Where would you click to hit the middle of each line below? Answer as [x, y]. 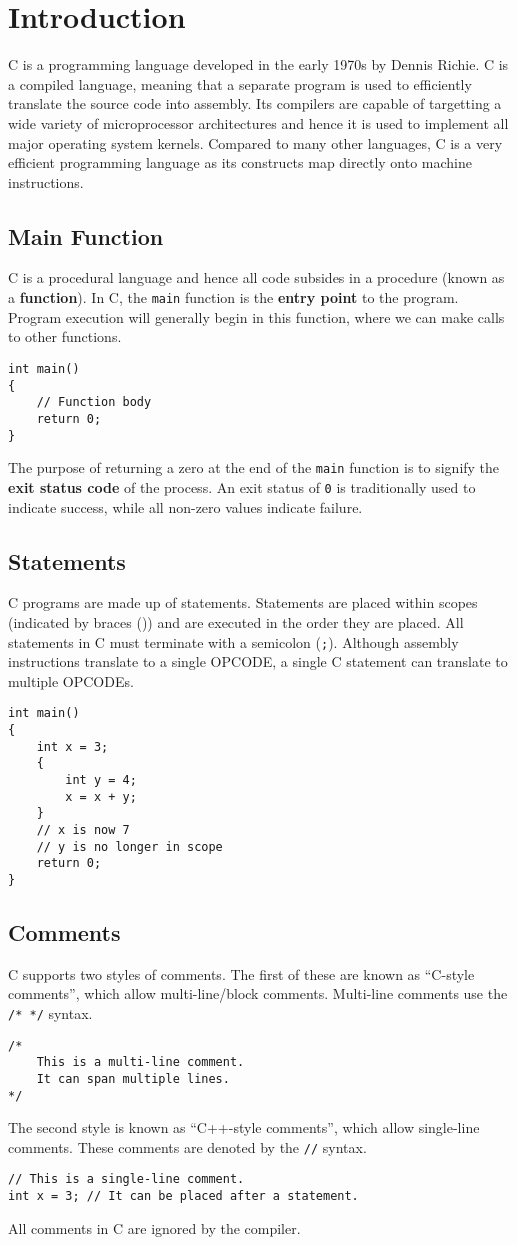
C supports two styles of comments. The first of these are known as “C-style [241, 973]
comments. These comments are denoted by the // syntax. [187, 1146]
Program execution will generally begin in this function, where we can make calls [256, 316]
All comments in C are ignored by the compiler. [154, 1227]
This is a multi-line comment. [140, 1062]
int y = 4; [101, 779]
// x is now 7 [83, 829]
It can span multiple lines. [133, 1078]
